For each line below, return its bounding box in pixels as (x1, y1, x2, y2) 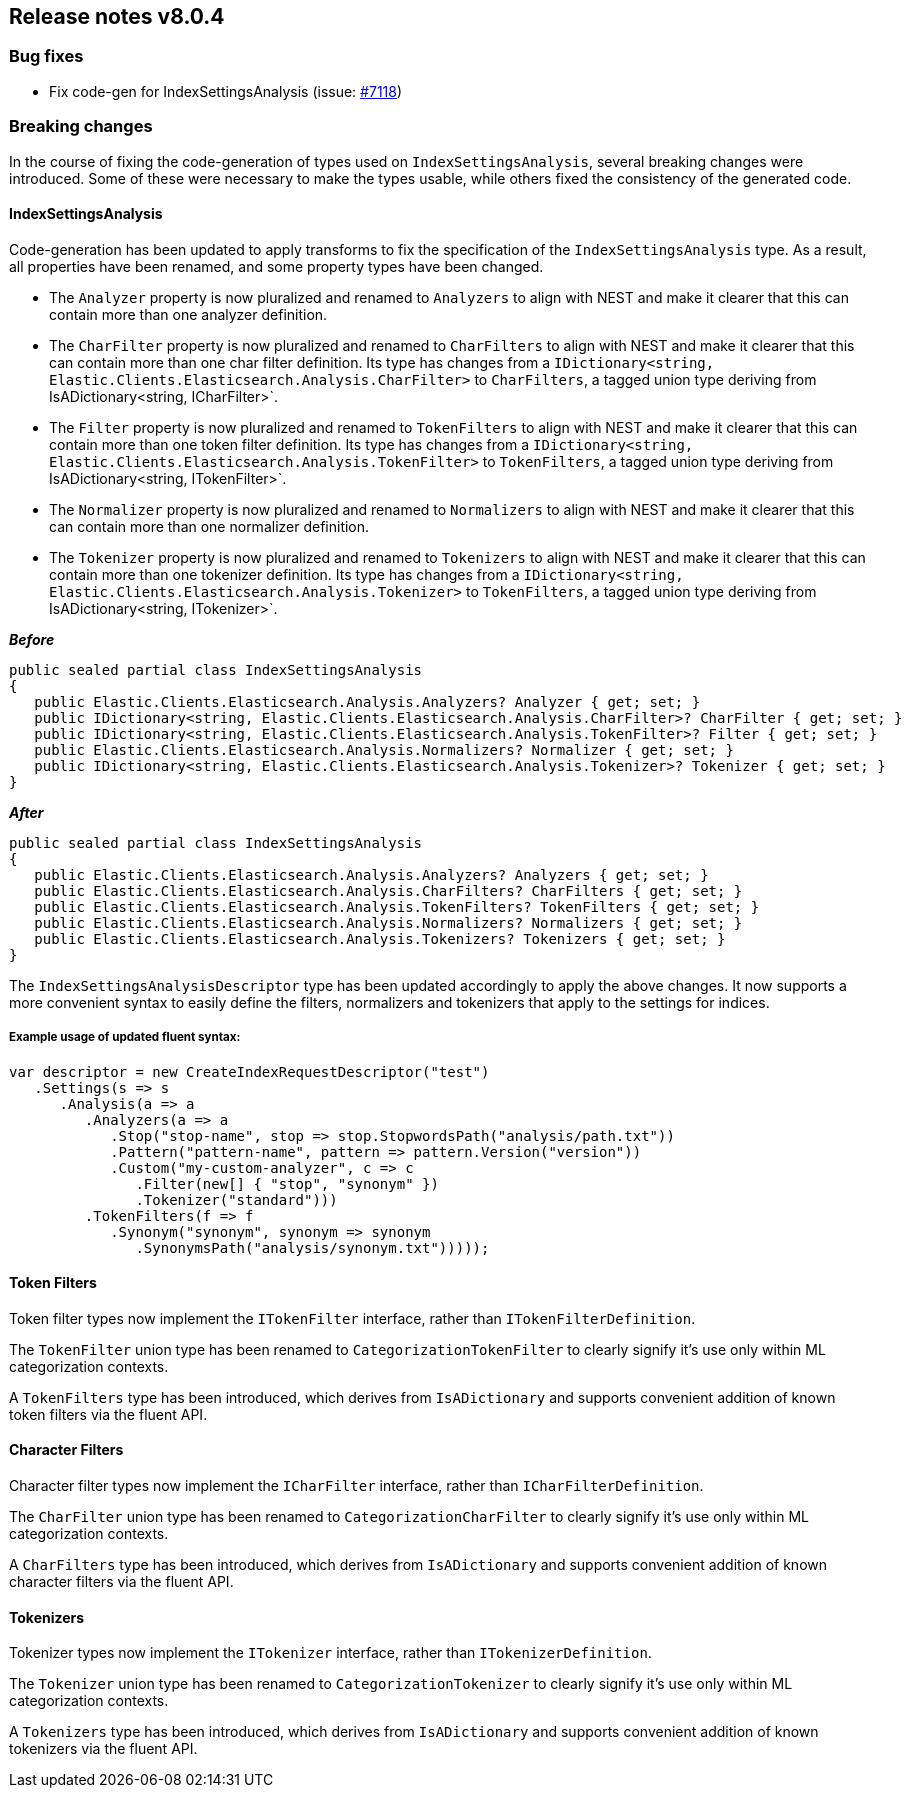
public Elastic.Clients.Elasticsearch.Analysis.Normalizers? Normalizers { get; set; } (34, 914, 743, 931)
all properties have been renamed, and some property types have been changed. (9, 257, 544, 275)
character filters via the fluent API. (9, 1572, 234, 1590)
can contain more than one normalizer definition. (49, 517, 370, 535)
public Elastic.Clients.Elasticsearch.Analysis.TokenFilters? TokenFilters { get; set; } (34, 898, 760, 915)
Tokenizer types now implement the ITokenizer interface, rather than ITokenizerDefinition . (9, 1644, 652, 1662)
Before (9, 630, 55, 648)
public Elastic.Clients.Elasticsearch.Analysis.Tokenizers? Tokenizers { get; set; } (34, 930, 726, 947)
